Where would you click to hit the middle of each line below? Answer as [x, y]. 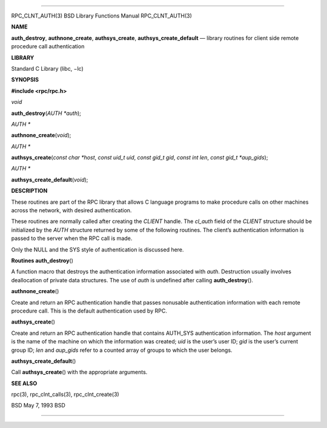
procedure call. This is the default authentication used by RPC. [89, 311]
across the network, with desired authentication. [71, 210]
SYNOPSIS [25, 80]
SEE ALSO [24, 383]
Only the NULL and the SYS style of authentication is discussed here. [97, 249]
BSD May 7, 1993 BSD [38, 406]
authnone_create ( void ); [41, 135]
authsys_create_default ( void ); [50, 180]
